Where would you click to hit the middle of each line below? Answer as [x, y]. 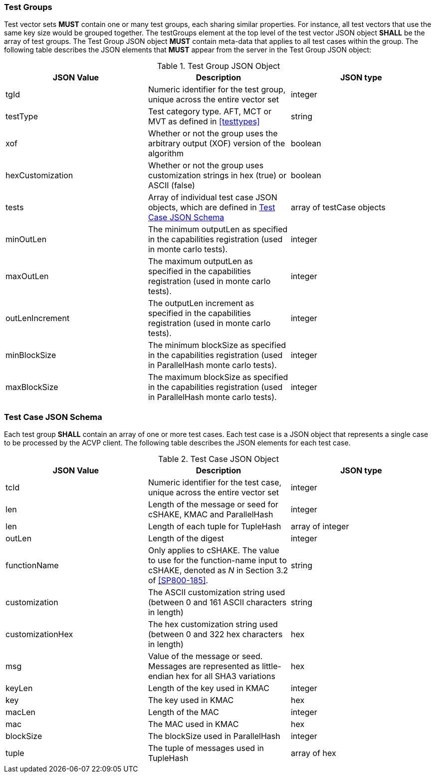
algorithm [166, 154]
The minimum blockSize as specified [217, 345]
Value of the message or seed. [205, 656]
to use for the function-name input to [217, 561]
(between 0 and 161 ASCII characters [217, 602]
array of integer [320, 527]
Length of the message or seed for [213, 505]
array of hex [313, 753]
